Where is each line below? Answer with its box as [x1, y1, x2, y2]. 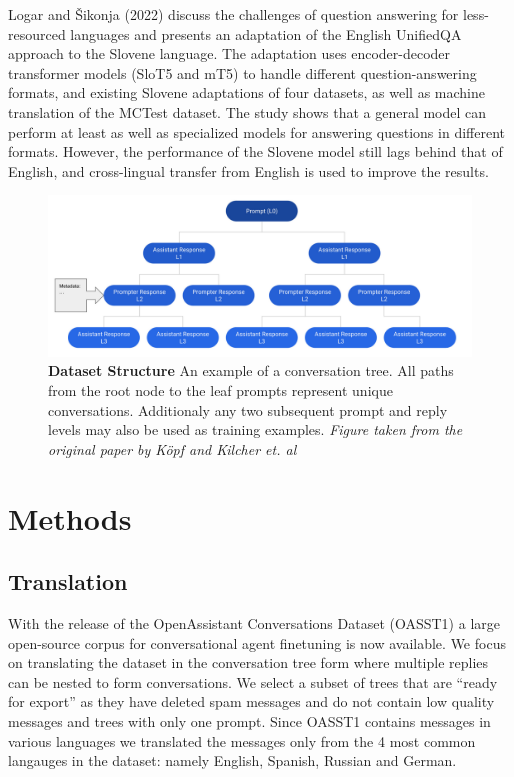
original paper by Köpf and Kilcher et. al [48, 438, 297, 459]
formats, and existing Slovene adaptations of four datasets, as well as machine [8, 82, 485, 103]
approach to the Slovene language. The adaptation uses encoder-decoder [8, 43, 451, 64]
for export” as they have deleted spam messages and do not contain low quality [8, 691, 495, 712]
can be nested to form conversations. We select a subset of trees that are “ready [8, 671, 498, 692]
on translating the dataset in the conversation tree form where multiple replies [8, 652, 489, 673]
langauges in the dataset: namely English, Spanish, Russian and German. [8, 750, 457, 771]
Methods [8, 497, 132, 538]
